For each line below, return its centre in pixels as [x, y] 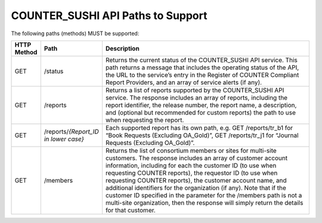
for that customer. [131, 210]
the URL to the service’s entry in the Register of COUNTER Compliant [202, 75]
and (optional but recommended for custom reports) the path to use [201, 112]
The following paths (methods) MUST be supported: [75, 33]
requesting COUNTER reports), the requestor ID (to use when [191, 173]
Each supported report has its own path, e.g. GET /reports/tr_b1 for [199, 128]
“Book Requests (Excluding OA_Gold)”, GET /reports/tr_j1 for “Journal [202, 135]
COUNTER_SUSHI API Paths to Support [109, 16]
